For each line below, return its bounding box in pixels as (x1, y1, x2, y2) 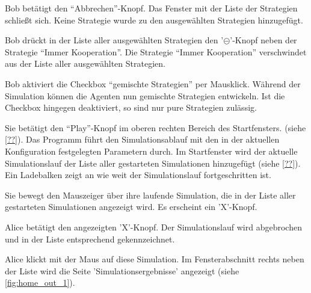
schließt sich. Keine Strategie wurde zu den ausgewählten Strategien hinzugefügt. (5, 13, 303, 26)
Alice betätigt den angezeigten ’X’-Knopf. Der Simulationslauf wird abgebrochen (5, 220, 302, 233)
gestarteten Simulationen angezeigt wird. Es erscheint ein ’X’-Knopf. (5, 200, 257, 213)
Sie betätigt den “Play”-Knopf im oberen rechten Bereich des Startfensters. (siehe (5, 121, 306, 134)
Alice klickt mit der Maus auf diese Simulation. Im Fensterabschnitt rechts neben (5, 253, 304, 265)
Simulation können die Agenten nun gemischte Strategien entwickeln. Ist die (5, 89, 285, 102)
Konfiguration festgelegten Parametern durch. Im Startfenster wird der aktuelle (5, 144, 298, 157)
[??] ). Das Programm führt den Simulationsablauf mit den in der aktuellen (5, 133, 280, 146)
